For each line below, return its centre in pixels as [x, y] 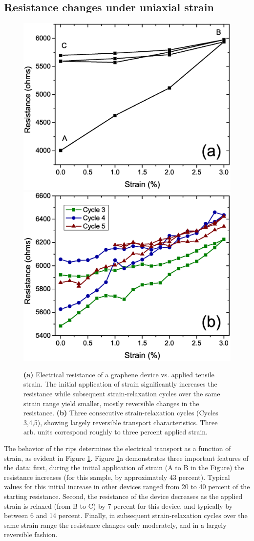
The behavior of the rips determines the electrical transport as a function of [117, 448]
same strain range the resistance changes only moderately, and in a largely [115, 525]
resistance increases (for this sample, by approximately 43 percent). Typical [117, 477]
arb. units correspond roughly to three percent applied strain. [116, 432]
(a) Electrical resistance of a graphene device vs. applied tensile [119, 374]
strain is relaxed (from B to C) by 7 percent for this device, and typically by [118, 506]
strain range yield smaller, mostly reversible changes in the [111, 403]
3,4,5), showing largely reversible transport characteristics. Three [121, 422]
